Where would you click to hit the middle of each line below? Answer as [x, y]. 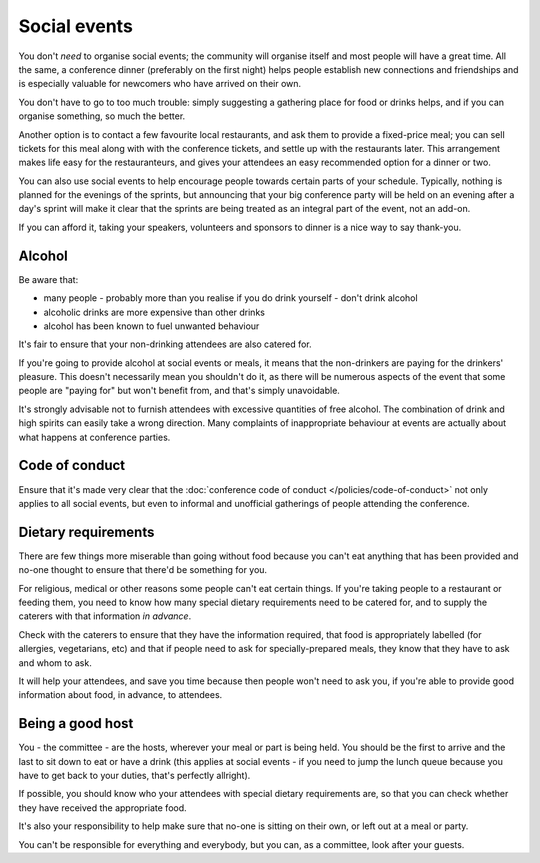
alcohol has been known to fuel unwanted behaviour [151, 326]
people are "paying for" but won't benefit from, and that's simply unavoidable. [179, 391]
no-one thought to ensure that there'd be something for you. [143, 570]
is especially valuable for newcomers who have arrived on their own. [160, 84]
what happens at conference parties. [94, 437]
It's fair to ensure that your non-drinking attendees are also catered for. [165, 344]
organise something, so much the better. [102, 116]
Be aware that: [48, 279]
